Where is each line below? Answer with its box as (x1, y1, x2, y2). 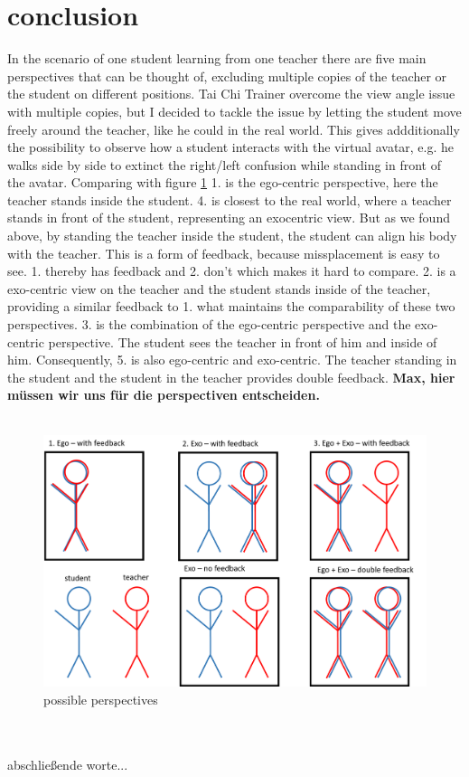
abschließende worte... (7, 755, 128, 774)
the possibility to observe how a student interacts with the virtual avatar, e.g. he (7, 137, 455, 156)
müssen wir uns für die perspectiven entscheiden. (7, 385, 320, 404)
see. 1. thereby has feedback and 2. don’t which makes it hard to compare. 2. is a (7, 261, 456, 280)
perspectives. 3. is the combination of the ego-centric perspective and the (7, 315, 411, 334)
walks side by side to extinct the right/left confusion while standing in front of (7, 155, 441, 174)
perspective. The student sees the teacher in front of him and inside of (48, 332, 437, 351)
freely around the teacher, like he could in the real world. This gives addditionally (7, 119, 460, 138)
